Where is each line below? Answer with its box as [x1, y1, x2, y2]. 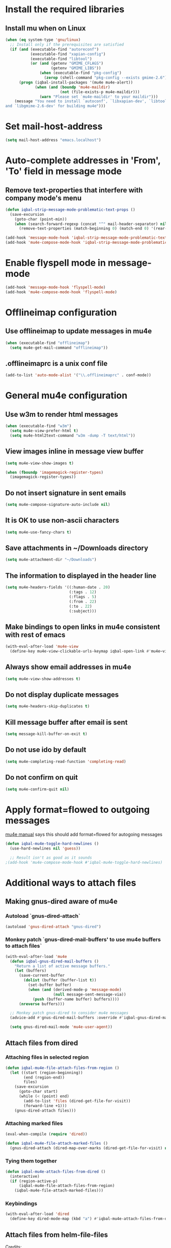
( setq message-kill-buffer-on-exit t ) [5, 731, 88, 736]
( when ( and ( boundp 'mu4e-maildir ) [35, 84, 110, 90]
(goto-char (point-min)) [14, 216, 67, 222]
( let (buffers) [14, 968, 47, 973]
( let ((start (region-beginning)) [10, 1070, 83, 1075]
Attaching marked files [5, 1120, 63, 1127]
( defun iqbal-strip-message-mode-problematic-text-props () [5, 207, 136, 212]
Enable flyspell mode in [5, 257, 106, 269]
